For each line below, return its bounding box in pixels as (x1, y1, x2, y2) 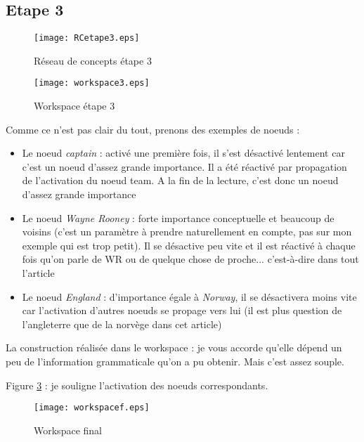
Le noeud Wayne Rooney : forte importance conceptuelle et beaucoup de (22, 210, 334, 225)
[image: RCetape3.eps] (34, 33, 140, 44)
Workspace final (34, 422, 102, 437)
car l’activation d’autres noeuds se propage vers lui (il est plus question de (22, 303, 342, 318)
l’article (22, 266, 55, 280)
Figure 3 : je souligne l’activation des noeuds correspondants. (6, 377, 268, 392)
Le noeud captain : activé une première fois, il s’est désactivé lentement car (22, 145, 345, 160)
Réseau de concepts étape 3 (34, 53, 152, 67)
